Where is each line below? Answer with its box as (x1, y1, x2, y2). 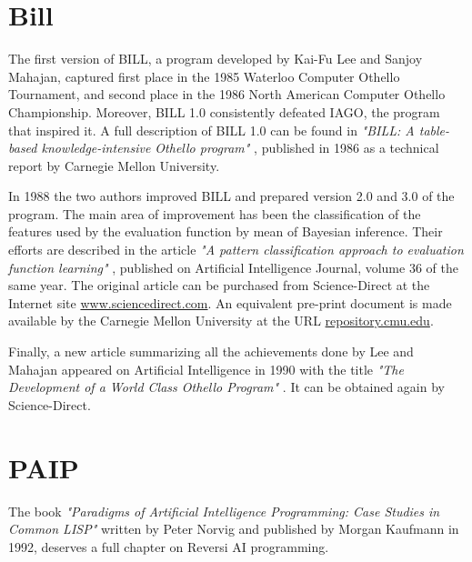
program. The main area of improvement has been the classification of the (8, 204, 421, 223)
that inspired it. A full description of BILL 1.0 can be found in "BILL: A (8, 120, 415, 139)
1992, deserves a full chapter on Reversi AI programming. (8, 537, 329, 556)
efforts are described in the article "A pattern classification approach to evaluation (8, 240, 464, 259)
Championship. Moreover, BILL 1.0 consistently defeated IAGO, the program (8, 102, 440, 121)
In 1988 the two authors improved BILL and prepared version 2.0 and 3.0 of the (8, 186, 455, 206)
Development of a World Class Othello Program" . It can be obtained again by (8, 377, 445, 396)
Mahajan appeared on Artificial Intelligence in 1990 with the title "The (8, 359, 404, 378)
